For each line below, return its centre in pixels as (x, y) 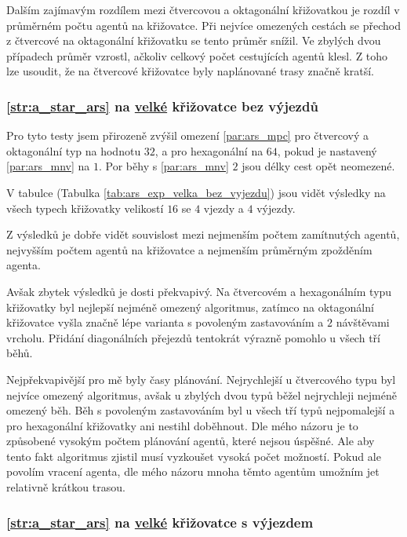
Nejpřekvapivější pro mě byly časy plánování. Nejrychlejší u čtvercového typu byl (201, 379)
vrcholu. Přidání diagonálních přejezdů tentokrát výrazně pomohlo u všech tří (193, 337)
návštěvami (363, 322)
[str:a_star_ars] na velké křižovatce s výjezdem (160, 522)
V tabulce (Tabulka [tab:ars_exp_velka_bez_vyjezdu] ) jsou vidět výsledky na (196, 192)
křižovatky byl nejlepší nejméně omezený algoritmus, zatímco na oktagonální (190, 307)
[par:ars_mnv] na (48, 166)
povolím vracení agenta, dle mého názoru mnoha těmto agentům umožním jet (193, 471)
